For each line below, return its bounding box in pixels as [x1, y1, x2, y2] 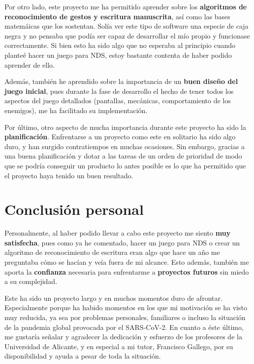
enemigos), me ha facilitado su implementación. [4, 105, 148, 115]
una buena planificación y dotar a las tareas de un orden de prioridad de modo [4, 151, 242, 161]
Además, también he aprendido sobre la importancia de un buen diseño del [4, 76, 238, 86]
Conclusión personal [4, 199, 144, 219]
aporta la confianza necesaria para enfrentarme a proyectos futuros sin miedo [4, 266, 249, 277]
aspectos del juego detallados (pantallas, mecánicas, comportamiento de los [4, 95, 231, 106]
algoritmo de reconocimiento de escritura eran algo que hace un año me [4, 247, 220, 257]
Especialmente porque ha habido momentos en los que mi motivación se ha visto [4, 302, 247, 313]
